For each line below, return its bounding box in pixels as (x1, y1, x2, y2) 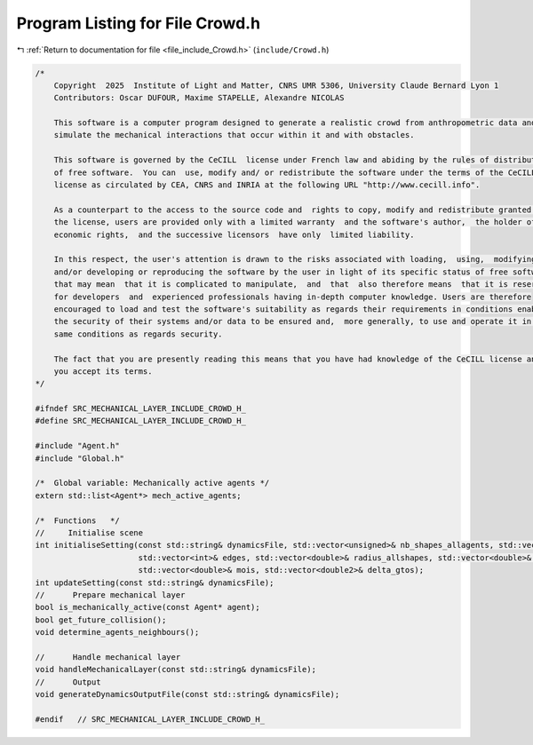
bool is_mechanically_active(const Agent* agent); (35, 602, 261, 613)
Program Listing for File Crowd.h (16, 13, 261, 33)
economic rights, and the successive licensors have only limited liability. (53, 229, 415, 240)
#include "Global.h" (35, 453, 124, 464)
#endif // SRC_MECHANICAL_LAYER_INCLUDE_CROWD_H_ (35, 714, 266, 724)
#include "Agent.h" (35, 440, 120, 451)
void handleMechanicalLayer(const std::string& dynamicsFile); (35, 664, 317, 675)
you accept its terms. (53, 366, 153, 376)
